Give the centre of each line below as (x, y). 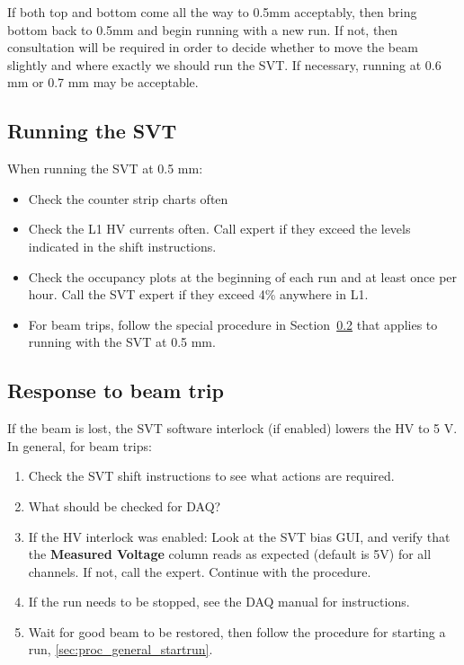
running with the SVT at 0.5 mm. (122, 342)
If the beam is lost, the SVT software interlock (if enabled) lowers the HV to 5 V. (232, 428)
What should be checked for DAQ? (125, 505)
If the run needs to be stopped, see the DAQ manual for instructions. (219, 602)
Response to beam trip (116, 390)
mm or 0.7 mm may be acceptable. (103, 82)
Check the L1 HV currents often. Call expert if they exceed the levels (219, 229)
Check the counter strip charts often (128, 198)
